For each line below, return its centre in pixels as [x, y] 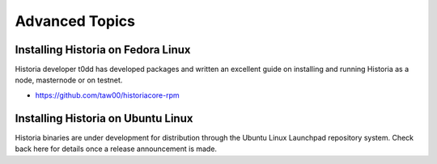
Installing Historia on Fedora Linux [103, 50]
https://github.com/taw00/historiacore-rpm [107, 95]
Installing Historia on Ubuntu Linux [104, 118]
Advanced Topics [75, 21]
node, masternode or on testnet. [69, 80]
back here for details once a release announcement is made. [116, 149]
